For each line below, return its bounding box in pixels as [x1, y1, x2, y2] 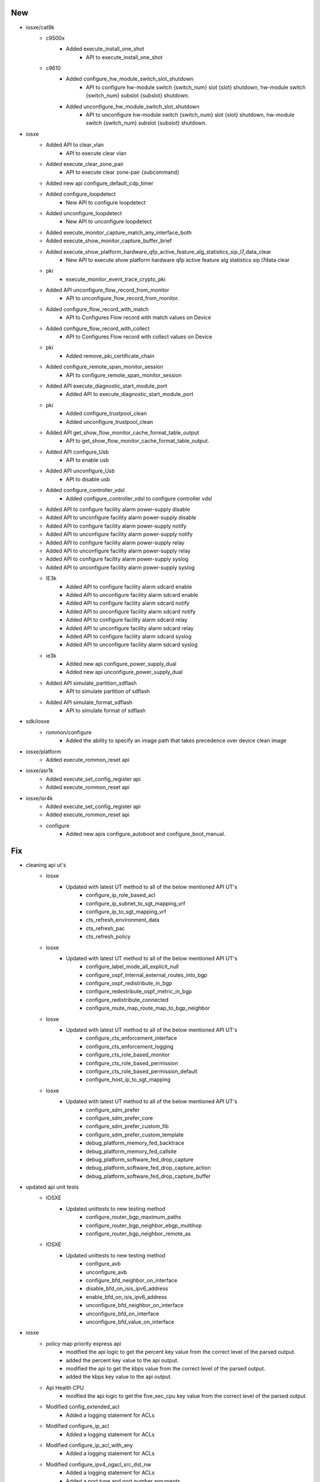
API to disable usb [66, 475, 110, 483]
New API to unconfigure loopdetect [66, 218, 152, 225]
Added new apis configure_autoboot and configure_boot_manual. [66, 831, 226, 838]
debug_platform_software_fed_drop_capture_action [86, 1164, 211, 1171]
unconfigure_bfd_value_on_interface [86, 1318, 175, 1325]
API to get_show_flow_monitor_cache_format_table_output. [66, 437, 210, 445]
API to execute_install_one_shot [86, 53, 163, 60]
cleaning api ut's [25, 861, 66, 868]
